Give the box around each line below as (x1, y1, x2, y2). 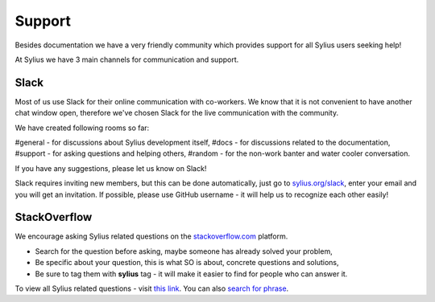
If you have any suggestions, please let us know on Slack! (14, 163, 207, 173)
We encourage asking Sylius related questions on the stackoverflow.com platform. (14, 231, 288, 241)
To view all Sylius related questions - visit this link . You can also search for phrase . (14, 284, 289, 293)
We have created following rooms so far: (14, 123, 150, 133)
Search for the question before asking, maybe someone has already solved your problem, (35, 246, 333, 256)
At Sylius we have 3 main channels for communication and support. (14, 55, 239, 64)
